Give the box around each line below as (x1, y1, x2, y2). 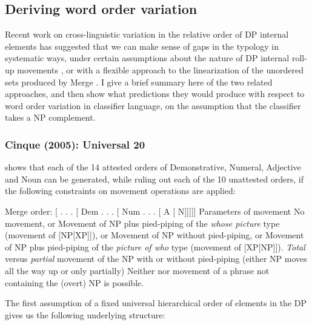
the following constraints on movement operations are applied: (5, 184, 236, 197)
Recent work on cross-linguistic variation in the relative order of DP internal (5, 28, 289, 41)
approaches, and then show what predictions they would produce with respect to (5, 87, 305, 100)
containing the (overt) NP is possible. (5, 276, 144, 289)
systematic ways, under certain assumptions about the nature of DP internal (5, 52, 290, 64)
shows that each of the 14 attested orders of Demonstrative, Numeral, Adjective (5, 161, 301, 173)
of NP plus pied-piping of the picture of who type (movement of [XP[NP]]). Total (5, 240, 305, 253)
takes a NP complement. (5, 111, 96, 124)
